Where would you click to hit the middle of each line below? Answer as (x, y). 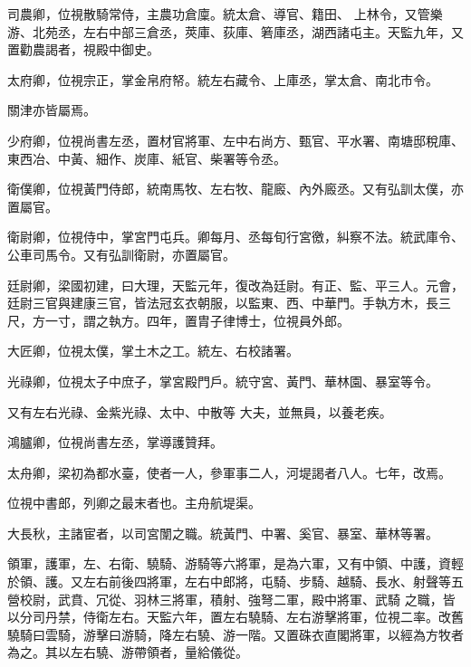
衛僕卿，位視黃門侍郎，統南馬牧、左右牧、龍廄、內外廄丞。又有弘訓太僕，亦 (235, 189)
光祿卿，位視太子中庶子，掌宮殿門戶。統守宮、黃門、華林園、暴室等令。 (223, 381)
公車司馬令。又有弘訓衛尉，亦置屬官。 (121, 254)
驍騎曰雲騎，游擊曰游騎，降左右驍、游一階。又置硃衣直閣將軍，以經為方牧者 (235, 634)
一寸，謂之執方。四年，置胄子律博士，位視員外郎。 (197, 320)
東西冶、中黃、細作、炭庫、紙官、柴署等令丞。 (147, 158)
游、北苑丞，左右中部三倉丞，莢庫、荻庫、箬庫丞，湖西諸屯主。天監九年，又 (235, 31)
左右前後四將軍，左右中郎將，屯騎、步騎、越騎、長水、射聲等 (267, 581)
